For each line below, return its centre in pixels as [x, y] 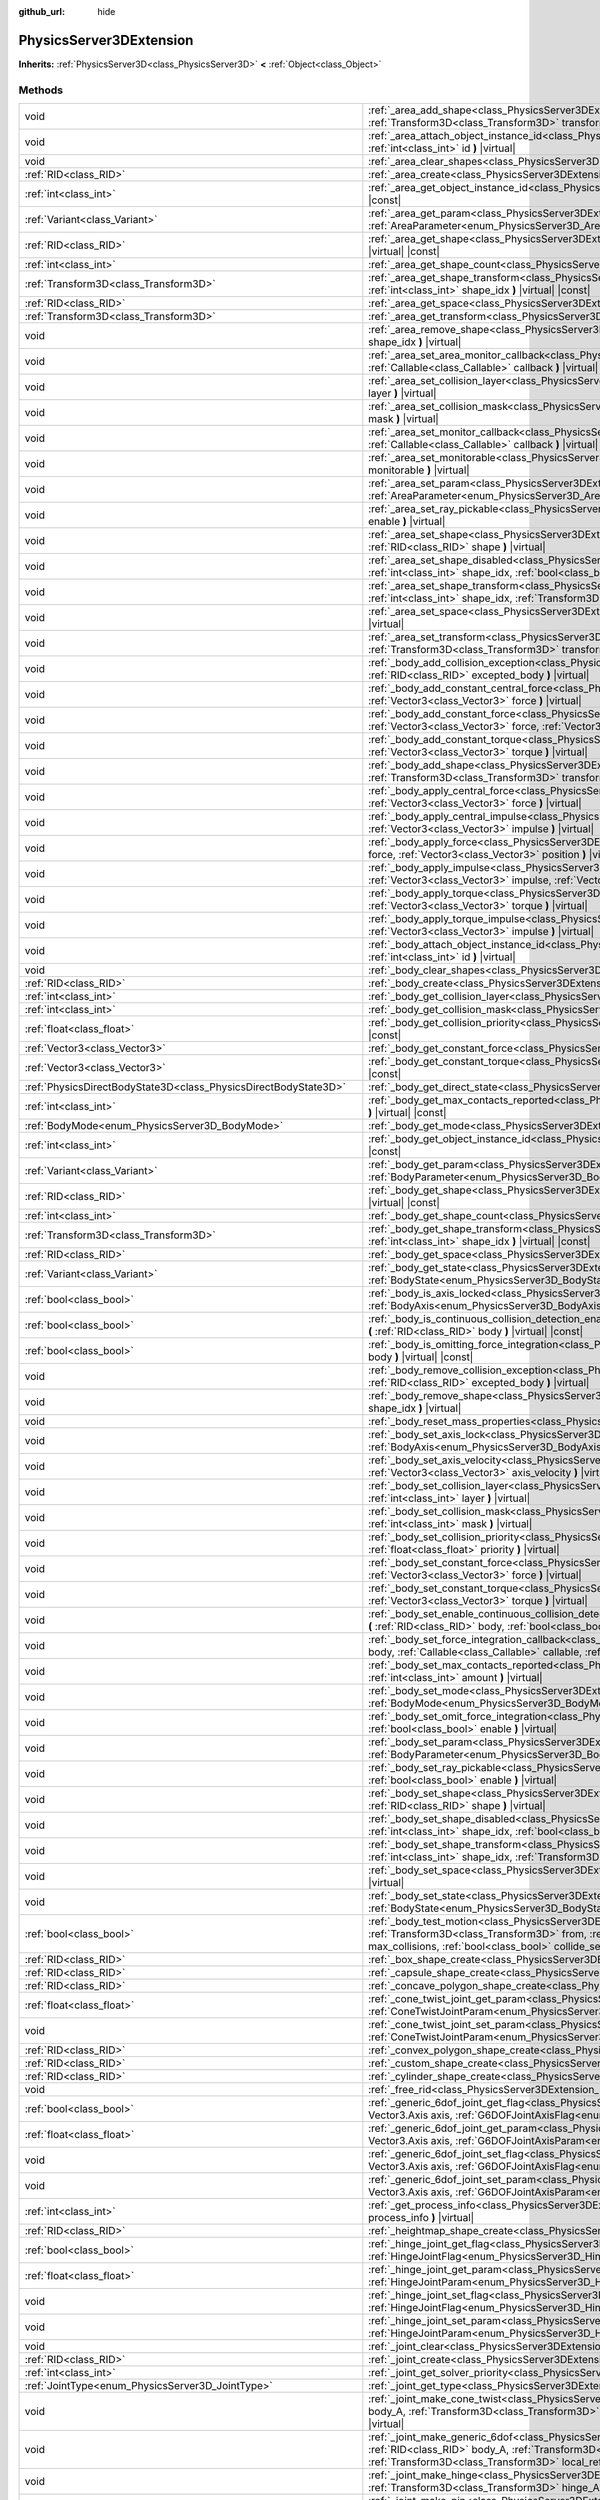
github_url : [41, 11]
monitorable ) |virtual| [419, 470]
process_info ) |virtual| [421, 2218]
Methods [41, 90]
